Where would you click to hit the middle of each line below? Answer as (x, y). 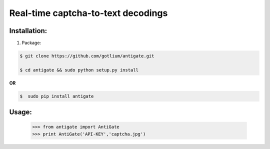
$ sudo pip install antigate (57, 96)
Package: (31, 43)
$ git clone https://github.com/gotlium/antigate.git (87, 56)
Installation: (28, 31)
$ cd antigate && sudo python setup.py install (79, 70)
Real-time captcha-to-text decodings (88, 13)
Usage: (21, 112)
